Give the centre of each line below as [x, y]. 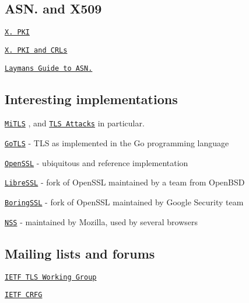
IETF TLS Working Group [51, 277]
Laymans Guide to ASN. [49, 68]
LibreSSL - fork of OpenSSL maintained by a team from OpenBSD [125, 182]
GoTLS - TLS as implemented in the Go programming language [117, 143]
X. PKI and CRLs [36, 50]
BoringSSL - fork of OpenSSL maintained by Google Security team [124, 202]
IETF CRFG [24, 295]
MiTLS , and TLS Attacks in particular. [75, 123]
